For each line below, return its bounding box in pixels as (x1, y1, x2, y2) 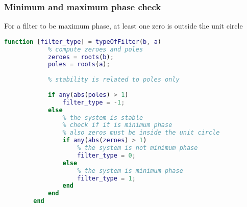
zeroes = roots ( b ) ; (47, 53, 114, 61)
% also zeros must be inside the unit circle (62, 129, 220, 137)
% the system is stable (62, 114, 143, 121)
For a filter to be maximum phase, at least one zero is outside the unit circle (4, 20, 243, 31)
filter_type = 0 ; (77, 151, 136, 159)
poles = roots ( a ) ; (47, 61, 110, 68)
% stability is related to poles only (47, 76, 180, 84)
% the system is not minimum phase (77, 144, 198, 152)
